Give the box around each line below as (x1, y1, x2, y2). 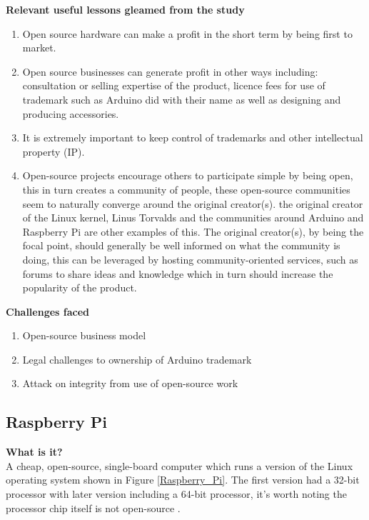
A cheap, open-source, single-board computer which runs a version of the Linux (6, 458, 353, 473)
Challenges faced (6, 304, 90, 319)
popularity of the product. (22, 280, 137, 295)
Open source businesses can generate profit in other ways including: (22, 64, 318, 79)
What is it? (6, 444, 63, 459)
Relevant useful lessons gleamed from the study (6, 2, 245, 16)
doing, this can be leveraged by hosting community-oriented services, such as (22, 251, 358, 266)
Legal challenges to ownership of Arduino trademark (22, 351, 252, 366)
